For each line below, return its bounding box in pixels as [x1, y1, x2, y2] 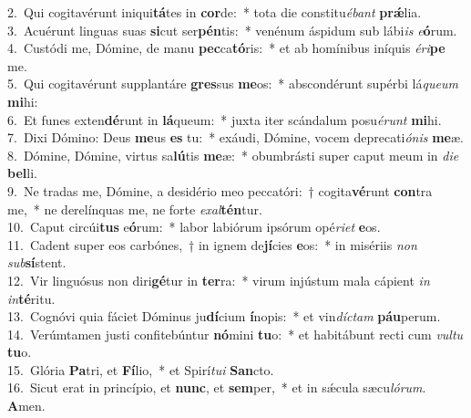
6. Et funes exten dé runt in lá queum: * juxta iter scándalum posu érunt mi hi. [7, 110, 442, 129]
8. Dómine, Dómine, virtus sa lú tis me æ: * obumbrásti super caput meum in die [7, 145, 459, 164]
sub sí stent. [7, 253, 67, 272]
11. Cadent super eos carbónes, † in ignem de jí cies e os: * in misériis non [7, 235, 417, 254]
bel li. [7, 163, 37, 183]
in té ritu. [7, 288, 56, 308]
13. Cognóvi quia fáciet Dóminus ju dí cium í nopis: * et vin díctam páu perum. [7, 307, 441, 326]
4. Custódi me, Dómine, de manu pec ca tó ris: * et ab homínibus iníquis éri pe [7, 38, 445, 57]
